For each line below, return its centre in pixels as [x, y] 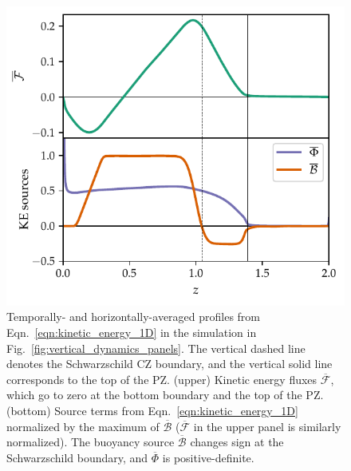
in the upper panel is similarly [267, 426]
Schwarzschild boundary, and [77, 457]
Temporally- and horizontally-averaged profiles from [134, 317]
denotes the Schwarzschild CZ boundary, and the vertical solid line [170, 364]
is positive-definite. [208, 457]
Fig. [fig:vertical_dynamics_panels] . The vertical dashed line [156, 348]
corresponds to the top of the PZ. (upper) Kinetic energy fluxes [162, 379]
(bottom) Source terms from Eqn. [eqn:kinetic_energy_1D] [152, 410]
